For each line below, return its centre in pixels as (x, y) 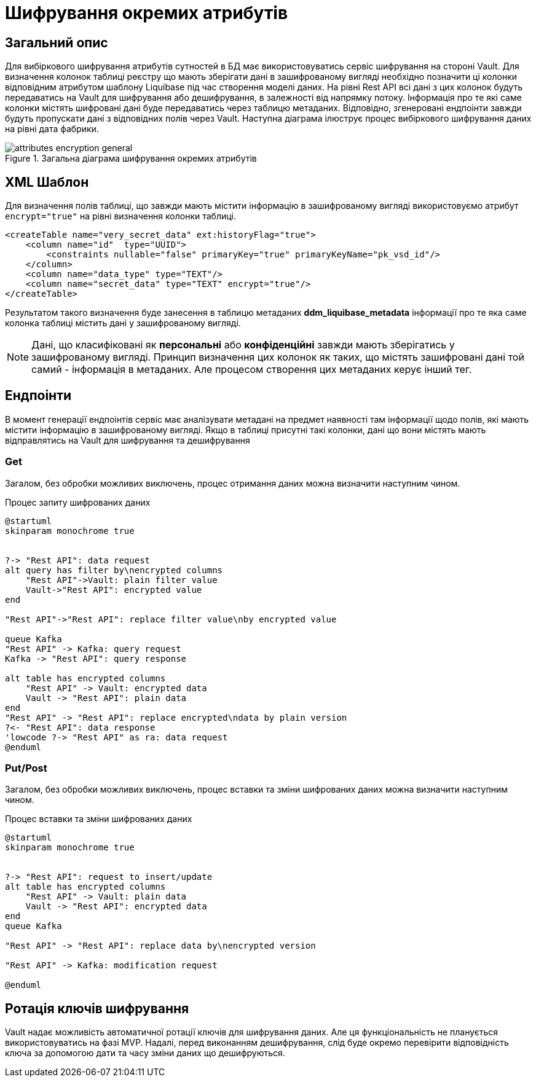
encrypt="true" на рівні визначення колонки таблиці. (121, 216)
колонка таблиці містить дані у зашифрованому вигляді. (123, 323)
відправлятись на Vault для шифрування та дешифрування (128, 440)
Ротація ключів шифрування (97, 1008)
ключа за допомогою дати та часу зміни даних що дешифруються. (145, 1053)
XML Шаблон (47, 182)
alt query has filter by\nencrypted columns (114, 570)
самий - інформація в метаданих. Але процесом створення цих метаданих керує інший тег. (252, 370)
